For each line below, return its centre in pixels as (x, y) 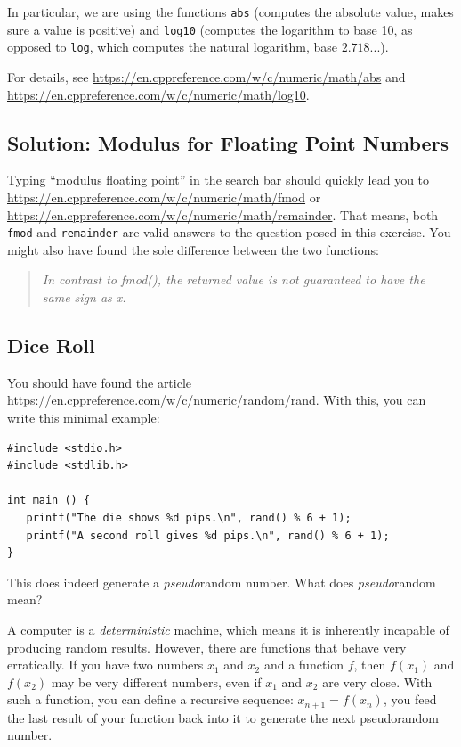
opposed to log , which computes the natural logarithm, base (173, 47)
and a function (304, 665)
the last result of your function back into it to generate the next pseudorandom (223, 717)
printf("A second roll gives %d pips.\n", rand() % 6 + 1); (208, 535)
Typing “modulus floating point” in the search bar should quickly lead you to (218, 180)
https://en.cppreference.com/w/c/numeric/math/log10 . (158, 94)
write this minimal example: (84, 417)
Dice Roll (51, 345)
